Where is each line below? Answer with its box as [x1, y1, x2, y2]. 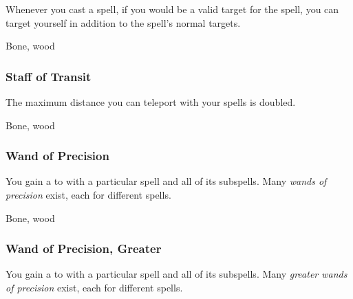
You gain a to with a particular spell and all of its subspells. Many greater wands [6, 267, 347, 281]
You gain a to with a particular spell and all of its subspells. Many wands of [6, 174, 327, 188]
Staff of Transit [6, 67, 92, 85]
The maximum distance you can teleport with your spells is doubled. [6, 95, 296, 109]
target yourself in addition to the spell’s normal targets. [6, 15, 241, 30]
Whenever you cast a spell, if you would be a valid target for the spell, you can [6, 2, 339, 16]
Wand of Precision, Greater [6, 240, 162, 257]
